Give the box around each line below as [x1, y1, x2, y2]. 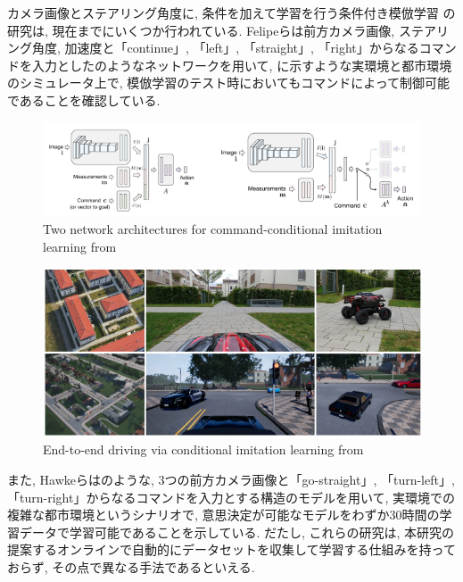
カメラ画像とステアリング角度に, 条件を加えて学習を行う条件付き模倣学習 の [7, 4, 456, 21]
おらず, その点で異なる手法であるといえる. [7, 557, 255, 576]
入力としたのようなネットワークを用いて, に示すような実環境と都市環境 [31, 55, 452, 74]
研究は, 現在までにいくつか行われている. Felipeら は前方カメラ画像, [7, 21, 395, 39]
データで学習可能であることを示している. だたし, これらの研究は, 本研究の [19, 522, 455, 541]
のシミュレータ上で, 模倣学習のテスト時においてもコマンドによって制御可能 [7, 73, 451, 92]
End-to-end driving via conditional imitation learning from [43, 440, 364, 459]
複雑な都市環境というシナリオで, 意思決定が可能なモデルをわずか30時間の [7, 505, 440, 524]
